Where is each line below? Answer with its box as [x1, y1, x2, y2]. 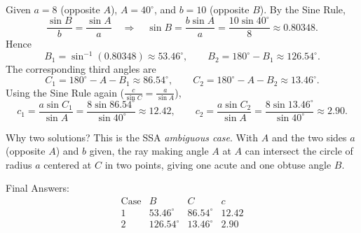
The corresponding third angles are [6, 62, 156, 76]
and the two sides [271, 129, 347, 144]
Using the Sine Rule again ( [6, 85, 125, 99]
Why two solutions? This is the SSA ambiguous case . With [6, 129, 259, 144]
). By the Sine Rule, [259, 2, 346, 16]
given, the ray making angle [89, 143, 209, 158]
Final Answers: [6, 181, 69, 195]
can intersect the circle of [245, 143, 353, 158]
